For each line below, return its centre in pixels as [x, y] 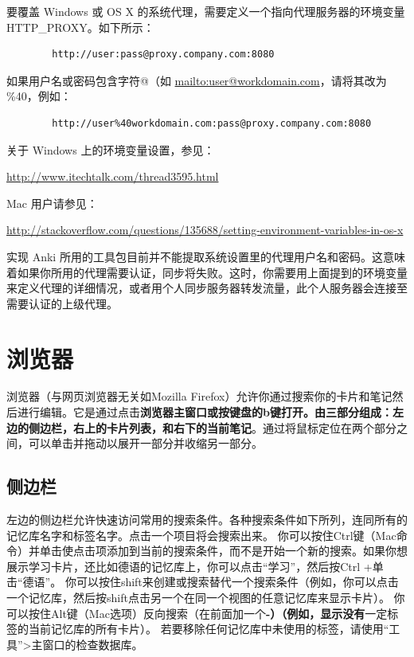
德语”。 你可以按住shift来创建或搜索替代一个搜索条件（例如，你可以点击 [211, 582]
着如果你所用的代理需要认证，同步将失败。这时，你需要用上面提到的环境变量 [207, 272]
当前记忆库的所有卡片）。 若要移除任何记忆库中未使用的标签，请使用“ [209, 629]
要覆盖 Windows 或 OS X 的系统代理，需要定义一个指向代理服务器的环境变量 [206, 11]
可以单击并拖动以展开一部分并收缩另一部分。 [145, 443]
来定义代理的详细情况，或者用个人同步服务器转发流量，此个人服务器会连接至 [207, 288]
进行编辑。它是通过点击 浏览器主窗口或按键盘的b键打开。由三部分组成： [205, 412]
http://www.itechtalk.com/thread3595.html [113, 176]
